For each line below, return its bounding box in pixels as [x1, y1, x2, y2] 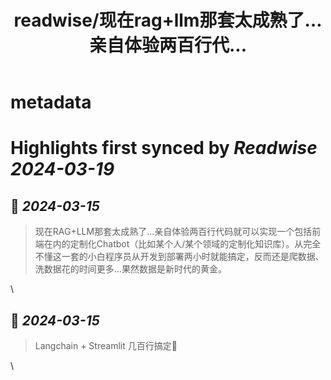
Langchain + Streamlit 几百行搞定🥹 [34, 340, 178, 351]
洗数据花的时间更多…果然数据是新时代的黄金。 [34, 263, 227, 275]
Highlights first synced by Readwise [10, 137, 318, 160]
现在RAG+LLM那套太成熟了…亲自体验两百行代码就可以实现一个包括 [34, 226, 313, 238]
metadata [10, 91, 92, 114]
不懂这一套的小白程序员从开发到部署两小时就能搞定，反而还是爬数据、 [34, 251, 325, 263]
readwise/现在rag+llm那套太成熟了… [13, 9, 323, 32]
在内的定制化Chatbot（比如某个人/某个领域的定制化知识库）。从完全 [43, 238, 322, 250]
